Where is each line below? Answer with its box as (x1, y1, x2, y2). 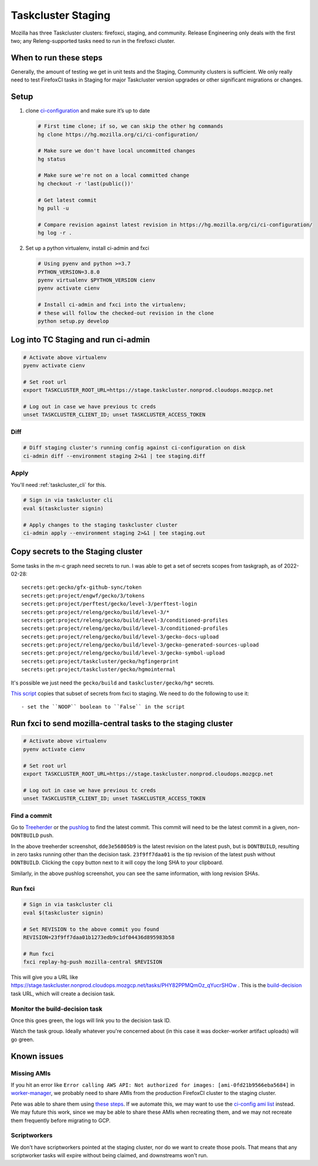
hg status (37, 155, 66, 162)
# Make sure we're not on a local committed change (37, 172, 190, 179)
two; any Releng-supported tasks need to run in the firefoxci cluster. (11, 37, 176, 44)
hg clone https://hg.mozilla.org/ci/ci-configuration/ (37, 131, 199, 138)
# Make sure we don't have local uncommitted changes (37, 147, 196, 154)
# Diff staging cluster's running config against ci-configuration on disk (23, 445, 246, 451)
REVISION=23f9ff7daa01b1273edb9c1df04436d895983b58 (23, 934, 175, 941)
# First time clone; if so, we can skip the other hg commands (37, 123, 224, 130)
